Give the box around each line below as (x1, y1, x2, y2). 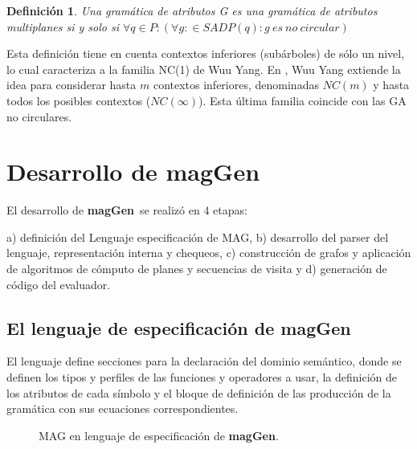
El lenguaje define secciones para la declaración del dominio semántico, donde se (6, 353, 402, 369)
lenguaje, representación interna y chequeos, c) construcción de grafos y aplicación (6, 244, 411, 261)
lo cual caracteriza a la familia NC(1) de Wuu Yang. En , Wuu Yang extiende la (6, 60, 401, 77)
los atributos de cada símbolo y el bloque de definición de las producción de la (6, 384, 391, 401)
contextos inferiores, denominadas (153, 76, 319, 93)
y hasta (373, 76, 410, 93)
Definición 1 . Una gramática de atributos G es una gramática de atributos (6, 2, 378, 18)
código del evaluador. (6, 276, 111, 292)
